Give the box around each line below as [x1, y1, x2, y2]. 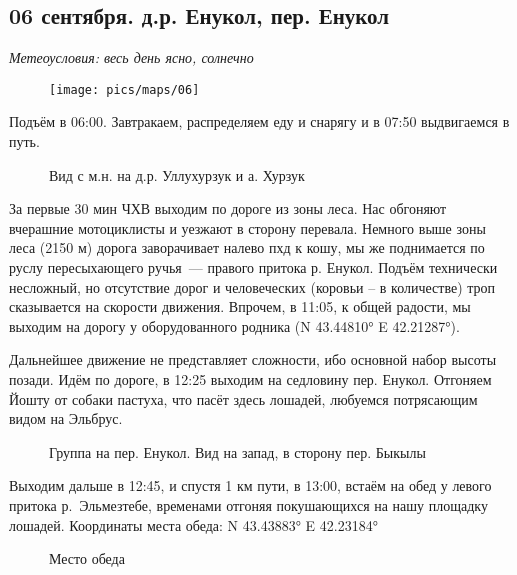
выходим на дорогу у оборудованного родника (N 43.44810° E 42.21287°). [9, 315, 460, 336]
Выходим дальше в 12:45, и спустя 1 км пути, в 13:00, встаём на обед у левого [9, 475, 492, 496]
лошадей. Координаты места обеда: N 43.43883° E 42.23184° [9, 514, 378, 535]
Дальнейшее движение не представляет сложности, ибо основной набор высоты [9, 349, 497, 370]
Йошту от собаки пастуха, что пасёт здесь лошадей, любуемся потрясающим [9, 388, 478, 409]
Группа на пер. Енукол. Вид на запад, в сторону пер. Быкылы [49, 441, 426, 462]
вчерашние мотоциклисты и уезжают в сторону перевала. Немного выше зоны [9, 217, 486, 238]
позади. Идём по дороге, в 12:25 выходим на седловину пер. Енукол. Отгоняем [9, 368, 492, 389]
